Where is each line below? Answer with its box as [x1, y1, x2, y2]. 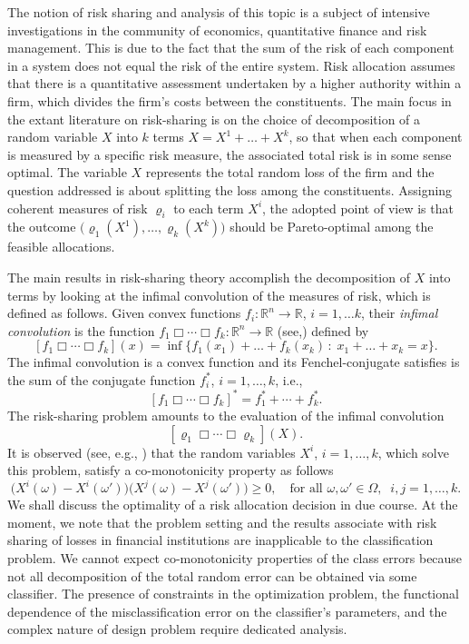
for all [289, 482, 323, 496]
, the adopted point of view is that [262, 198, 454, 217]
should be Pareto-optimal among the [230, 217, 434, 236]
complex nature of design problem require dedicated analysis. [7, 619, 347, 639]
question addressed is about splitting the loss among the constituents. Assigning [7, 180, 453, 199]
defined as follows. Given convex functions [7, 303, 241, 322]
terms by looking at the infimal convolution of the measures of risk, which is [7, 285, 431, 304]
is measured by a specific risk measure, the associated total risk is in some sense [7, 144, 452, 163]
